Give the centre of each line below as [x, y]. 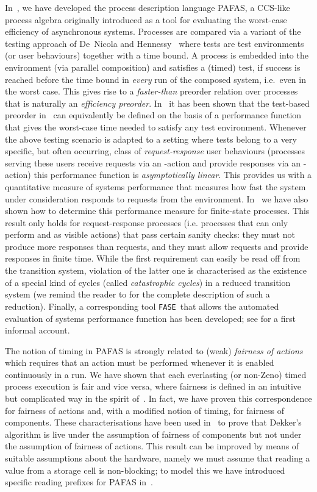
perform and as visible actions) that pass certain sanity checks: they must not [150, 234]
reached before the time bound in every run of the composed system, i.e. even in [155, 79]
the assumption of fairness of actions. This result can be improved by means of [152, 446]
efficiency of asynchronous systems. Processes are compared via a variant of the [153, 31]
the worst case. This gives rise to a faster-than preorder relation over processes [151, 91]
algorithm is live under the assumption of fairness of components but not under [153, 434]
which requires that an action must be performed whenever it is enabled [140, 362]
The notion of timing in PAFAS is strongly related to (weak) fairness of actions [154, 350]
